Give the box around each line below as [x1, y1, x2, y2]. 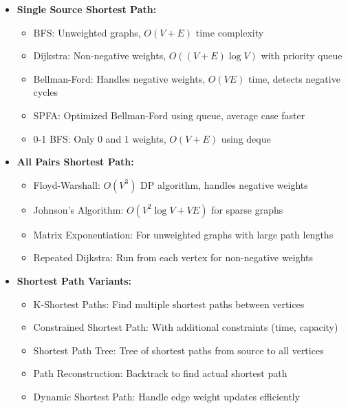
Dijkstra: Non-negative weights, [33, 48, 166, 63]
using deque [221, 131, 271, 145]
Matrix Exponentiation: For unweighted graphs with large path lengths [33, 227, 334, 241]
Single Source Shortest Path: [17, 2, 157, 16]
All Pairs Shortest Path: [17, 154, 134, 169]
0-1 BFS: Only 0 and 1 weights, [33, 131, 166, 145]
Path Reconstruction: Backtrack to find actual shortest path [33, 366, 287, 380]
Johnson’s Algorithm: [33, 202, 124, 216]
